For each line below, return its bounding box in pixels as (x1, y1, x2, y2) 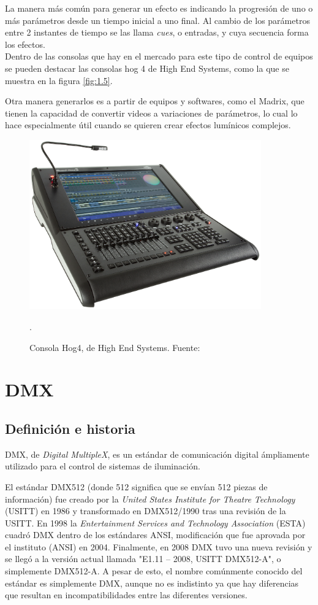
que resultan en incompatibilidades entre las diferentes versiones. (5, 588, 248, 601)
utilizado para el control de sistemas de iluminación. (5, 460, 200, 472)
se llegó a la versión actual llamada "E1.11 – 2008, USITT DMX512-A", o (5, 552, 281, 565)
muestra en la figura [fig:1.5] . (5, 74, 113, 87)
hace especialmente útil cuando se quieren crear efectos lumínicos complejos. (5, 118, 291, 131)
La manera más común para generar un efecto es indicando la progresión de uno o (5, 2, 313, 14)
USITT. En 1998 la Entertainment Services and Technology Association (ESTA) (5, 516, 306, 529)
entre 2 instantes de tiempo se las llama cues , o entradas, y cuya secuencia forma (5, 26, 309, 39)
